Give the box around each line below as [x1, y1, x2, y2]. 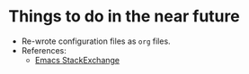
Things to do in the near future [8, 6, 240, 27]
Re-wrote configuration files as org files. [21, 36, 172, 46]
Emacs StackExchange [34, 54, 120, 65]
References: [21, 45, 67, 55]
